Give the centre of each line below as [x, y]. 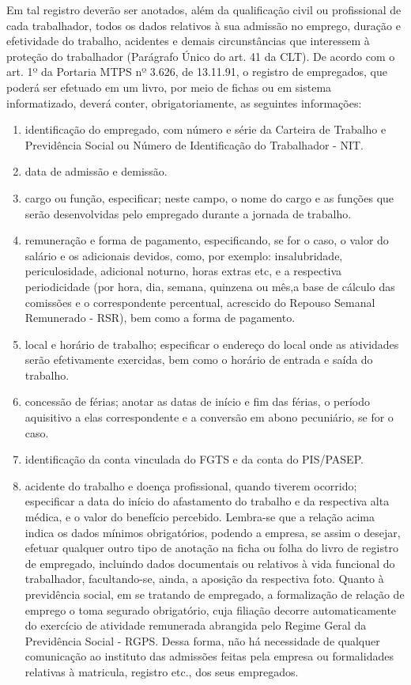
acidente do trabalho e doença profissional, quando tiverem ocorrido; [191, 485]
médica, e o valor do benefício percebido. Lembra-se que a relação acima [200, 517]
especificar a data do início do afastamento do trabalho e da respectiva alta [207, 501]
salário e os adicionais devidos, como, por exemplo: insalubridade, [184, 255]
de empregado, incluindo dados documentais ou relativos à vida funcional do [210, 563]
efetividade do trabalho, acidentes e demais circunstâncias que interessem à [188, 41]
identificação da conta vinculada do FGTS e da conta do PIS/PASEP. [194, 459]
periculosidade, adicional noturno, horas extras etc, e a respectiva [183, 271]
